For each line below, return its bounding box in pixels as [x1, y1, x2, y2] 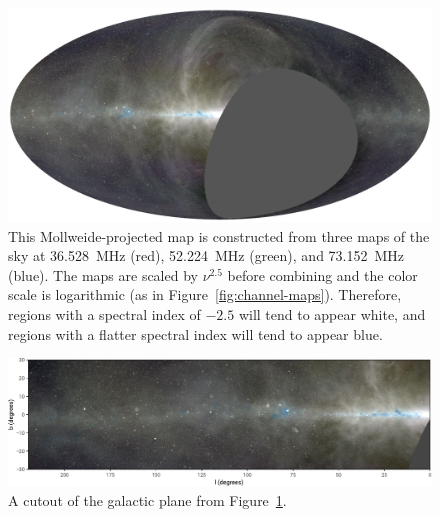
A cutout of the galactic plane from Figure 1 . [8, 489, 287, 510]
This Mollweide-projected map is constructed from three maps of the [8, 225, 430, 246]
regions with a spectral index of [8, 304, 201, 325]
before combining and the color [227, 264, 418, 285]
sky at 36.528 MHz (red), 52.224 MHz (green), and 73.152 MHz [8, 245, 405, 266]
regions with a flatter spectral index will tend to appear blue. [8, 323, 383, 344]
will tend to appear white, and [238, 304, 426, 325]
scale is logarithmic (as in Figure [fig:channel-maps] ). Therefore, [8, 284, 402, 305]
